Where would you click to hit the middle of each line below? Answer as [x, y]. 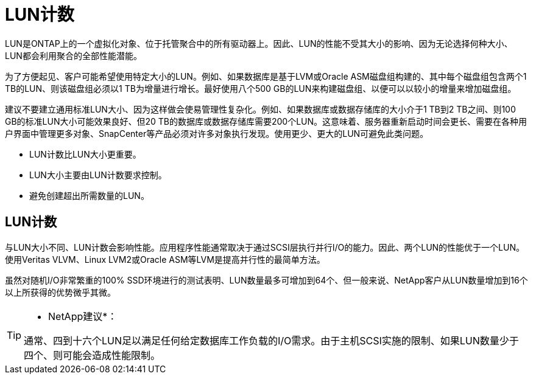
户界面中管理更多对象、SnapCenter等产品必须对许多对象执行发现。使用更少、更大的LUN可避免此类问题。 [217, 133]
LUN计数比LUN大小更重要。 [85, 154]
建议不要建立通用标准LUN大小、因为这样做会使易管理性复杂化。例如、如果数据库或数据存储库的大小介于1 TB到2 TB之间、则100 [260, 109]
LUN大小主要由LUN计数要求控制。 [98, 175]
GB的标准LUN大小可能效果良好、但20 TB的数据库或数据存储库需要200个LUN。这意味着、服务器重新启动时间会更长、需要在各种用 [266, 121]
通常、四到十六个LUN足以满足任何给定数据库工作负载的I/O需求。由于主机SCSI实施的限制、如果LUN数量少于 [271, 340]
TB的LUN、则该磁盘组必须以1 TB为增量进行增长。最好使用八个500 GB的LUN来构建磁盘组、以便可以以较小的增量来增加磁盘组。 [261, 88]
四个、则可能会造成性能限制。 [92, 355]
